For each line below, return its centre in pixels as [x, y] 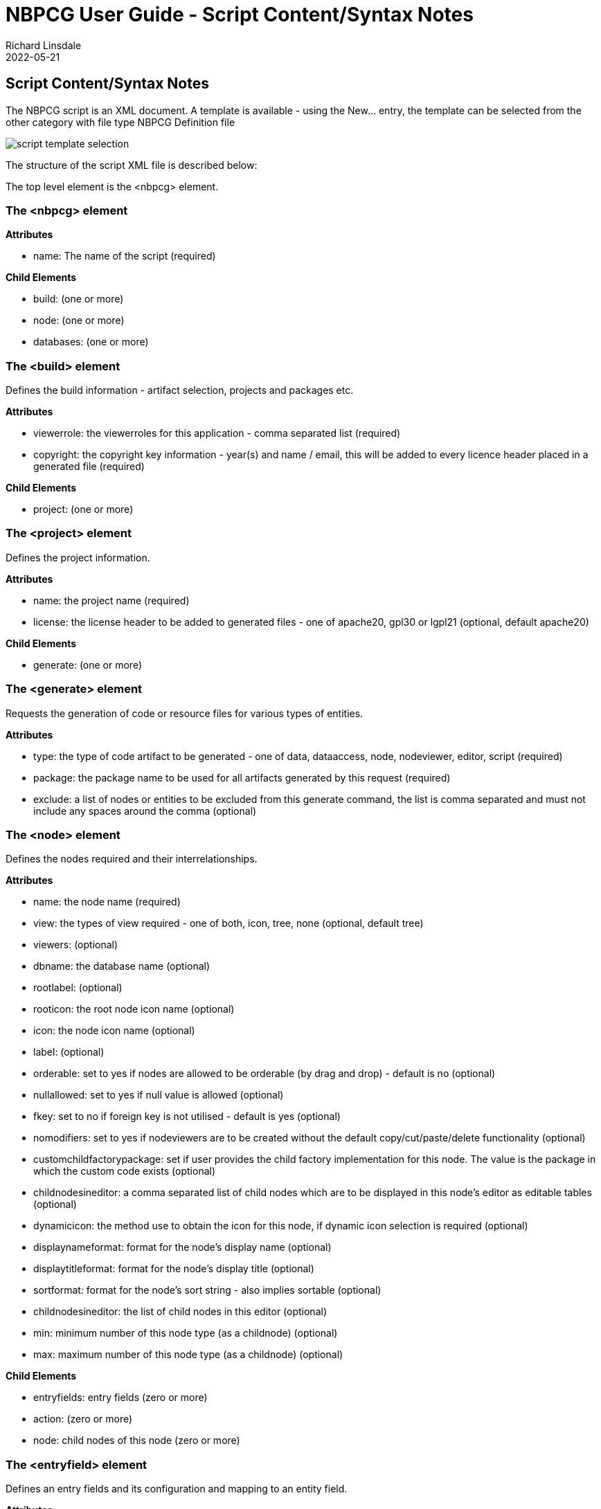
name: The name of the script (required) [125, 256]
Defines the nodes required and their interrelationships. [132, 859]
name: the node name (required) [107, 902]
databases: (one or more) [91, 342]
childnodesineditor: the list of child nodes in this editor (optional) [180, 1312]
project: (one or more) [83, 509]
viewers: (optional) [76, 945]
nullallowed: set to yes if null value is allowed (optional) [159, 1095]
